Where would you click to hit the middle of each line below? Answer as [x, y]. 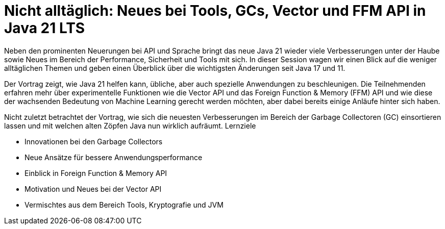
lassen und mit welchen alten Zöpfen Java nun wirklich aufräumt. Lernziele [130, 125]
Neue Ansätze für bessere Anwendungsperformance [114, 157]
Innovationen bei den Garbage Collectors [94, 141]
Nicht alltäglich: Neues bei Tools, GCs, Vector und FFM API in [215, 11]
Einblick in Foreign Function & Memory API [96, 173]
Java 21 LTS [45, 28]
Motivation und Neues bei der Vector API [93, 189]
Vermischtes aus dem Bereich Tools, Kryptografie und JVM [124, 205]
